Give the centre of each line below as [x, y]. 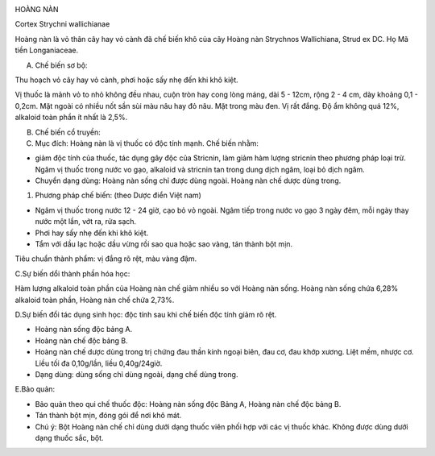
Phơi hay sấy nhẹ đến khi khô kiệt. [92, 233]
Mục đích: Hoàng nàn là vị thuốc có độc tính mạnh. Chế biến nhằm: [147, 143]
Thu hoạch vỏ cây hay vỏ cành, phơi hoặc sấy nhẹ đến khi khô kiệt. [127, 80]
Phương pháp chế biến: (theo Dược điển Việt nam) [118, 195]
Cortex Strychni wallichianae [62, 24]
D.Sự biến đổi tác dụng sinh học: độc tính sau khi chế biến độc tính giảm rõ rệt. [146, 314]
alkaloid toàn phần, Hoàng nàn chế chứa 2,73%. [95, 300]
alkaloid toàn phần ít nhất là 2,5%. [71, 118]
